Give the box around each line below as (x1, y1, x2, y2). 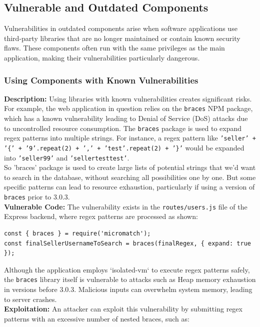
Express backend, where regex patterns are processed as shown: (4, 211, 198, 221)
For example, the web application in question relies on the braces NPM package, (4, 103, 253, 113)
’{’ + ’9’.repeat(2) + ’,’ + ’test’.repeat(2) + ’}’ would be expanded (4, 142, 244, 152)
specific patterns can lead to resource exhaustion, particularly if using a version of (4, 181, 255, 192)
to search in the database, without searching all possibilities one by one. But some (4, 171, 256, 182)
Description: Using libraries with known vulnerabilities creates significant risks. (4, 93, 252, 103)
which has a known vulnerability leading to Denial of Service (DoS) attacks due (4, 113, 248, 123)
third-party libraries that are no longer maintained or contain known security (4, 32, 240, 43)
